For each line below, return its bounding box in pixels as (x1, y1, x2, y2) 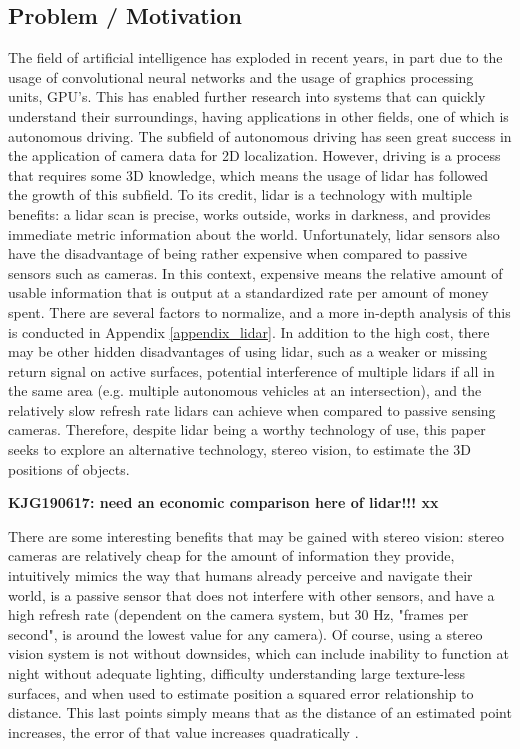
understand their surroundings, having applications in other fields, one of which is (8, 105, 509, 126)
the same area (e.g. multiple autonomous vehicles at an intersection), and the (8, 380, 482, 401)
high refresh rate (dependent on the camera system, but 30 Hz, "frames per (8, 604, 469, 625)
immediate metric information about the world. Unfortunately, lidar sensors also (8, 223, 500, 244)
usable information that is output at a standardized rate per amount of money (8, 282, 489, 303)
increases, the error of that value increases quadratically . (8, 721, 359, 742)
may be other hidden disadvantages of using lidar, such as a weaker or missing (8, 341, 488, 362)
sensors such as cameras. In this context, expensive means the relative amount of (8, 262, 503, 283)
